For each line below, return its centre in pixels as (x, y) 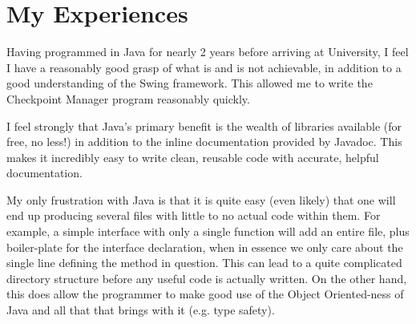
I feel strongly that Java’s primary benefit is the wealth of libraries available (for (204, 126)
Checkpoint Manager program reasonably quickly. (128, 98)
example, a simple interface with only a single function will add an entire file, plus (208, 231)
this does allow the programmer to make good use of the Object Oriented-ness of (205, 294)
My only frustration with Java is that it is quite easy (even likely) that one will (201, 199)
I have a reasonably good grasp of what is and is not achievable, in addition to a (204, 67)
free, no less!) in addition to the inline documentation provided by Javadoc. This (204, 142)
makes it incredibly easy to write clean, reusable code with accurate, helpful (193, 157)
